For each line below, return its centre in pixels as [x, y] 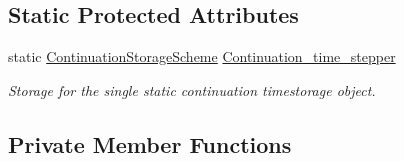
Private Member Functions [150, 143]
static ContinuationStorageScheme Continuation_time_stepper [202, 56]
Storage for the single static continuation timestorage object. [192, 89]
